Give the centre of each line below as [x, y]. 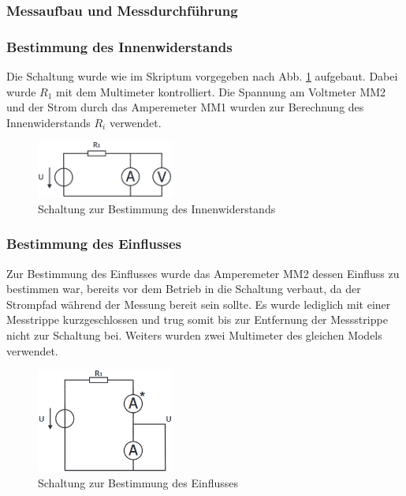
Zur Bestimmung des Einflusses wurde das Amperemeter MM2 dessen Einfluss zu [203, 273]
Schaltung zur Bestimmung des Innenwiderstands [157, 208]
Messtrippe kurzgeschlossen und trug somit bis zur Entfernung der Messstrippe [197, 319]
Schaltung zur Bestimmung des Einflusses [138, 482]
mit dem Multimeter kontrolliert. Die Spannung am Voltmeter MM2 [221, 91]
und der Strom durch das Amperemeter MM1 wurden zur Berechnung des [185, 107]
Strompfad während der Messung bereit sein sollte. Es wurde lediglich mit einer [199, 304]
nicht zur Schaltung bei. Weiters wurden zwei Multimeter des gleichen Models [194, 334]
